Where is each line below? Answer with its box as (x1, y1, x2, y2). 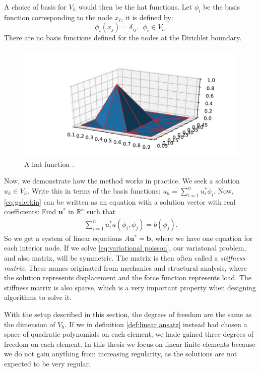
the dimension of (4, 319, 55, 329)
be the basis (203, 2, 240, 12)
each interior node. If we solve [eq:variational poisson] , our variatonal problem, (4, 242, 246, 253)
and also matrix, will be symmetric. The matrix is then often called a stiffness (4, 252, 245, 263)
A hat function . (24, 158, 74, 169)
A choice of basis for (4, 2, 67, 12)
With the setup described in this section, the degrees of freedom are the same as (4, 308, 252, 319)
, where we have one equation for (151, 232, 253, 243)
